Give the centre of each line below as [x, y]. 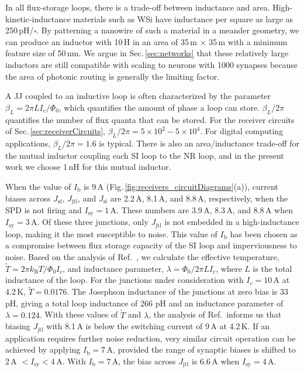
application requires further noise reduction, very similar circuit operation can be [151, 338]
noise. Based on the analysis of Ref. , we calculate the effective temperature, [142, 257]
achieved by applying [43, 349]
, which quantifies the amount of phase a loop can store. [159, 107]
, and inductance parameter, [113, 268]
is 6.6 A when [215, 361]
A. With [71, 361]
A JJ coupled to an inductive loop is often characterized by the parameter [138, 96]
